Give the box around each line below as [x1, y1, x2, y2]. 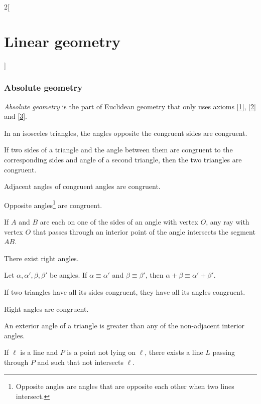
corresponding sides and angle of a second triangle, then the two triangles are [4, 154, 242, 164]
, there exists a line [145, 347, 203, 357]
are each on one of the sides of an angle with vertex [40, 216, 198, 227]
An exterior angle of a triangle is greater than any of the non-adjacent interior [4, 320, 245, 331]
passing [212, 347, 235, 357]
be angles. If [49, 270, 87, 280]
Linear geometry [4, 31, 120, 51]
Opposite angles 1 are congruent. [4, 198, 102, 210]
